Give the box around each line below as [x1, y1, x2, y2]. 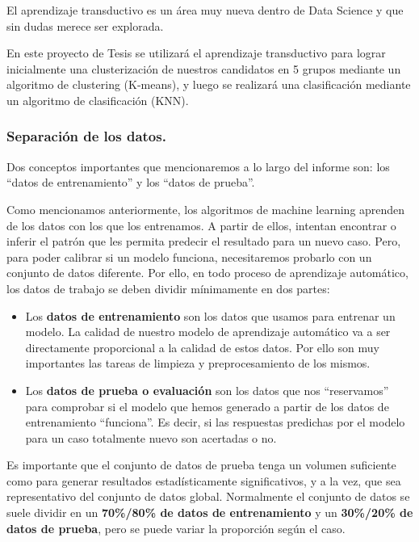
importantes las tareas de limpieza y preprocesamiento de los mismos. [25, 355, 371, 372]
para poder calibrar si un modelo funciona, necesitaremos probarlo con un [6, 248, 372, 265]
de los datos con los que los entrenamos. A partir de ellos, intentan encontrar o [6, 216, 396, 233]
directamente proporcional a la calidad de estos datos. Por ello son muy [25, 338, 379, 355]
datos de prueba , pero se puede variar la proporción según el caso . [6, 519, 346, 536]
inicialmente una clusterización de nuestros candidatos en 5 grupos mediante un [6, 60, 401, 77]
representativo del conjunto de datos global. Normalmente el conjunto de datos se [6, 488, 410, 505]
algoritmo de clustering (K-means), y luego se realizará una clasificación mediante [6, 76, 411, 93]
